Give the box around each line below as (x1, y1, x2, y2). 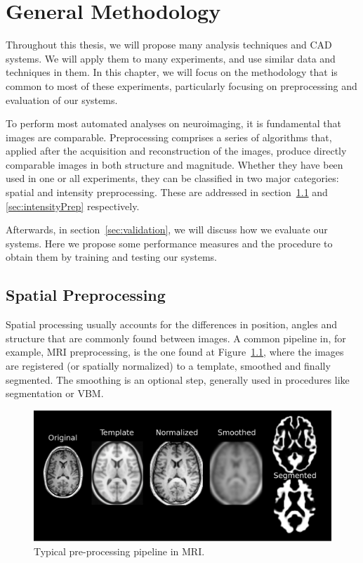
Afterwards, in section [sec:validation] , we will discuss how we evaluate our (6, 222, 328, 237)
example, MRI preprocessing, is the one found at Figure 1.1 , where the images (6, 344, 344, 359)
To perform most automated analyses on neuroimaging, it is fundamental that (6, 116, 342, 131)
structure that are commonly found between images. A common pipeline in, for (6, 330, 346, 345)
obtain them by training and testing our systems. (6, 250, 218, 264)
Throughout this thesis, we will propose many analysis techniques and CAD (6, 37, 332, 52)
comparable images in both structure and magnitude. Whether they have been (6, 157, 343, 172)
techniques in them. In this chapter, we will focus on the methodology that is (6, 65, 338, 79)
